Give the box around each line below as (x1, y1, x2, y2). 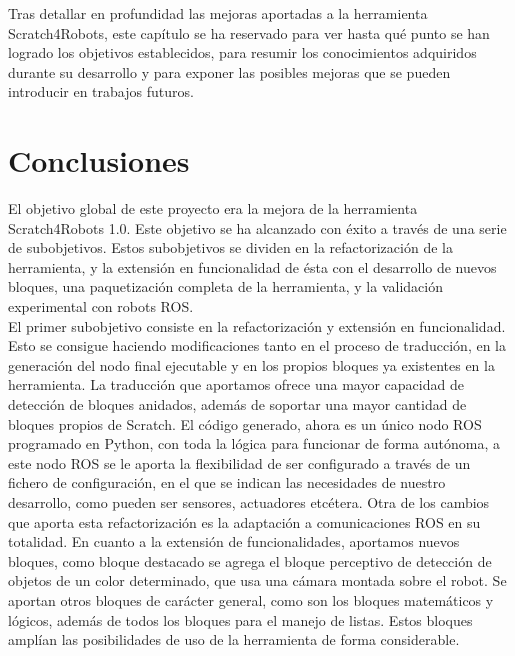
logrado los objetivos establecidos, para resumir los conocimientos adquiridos (8, 42, 477, 63)
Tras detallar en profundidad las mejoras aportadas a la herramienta (8, 3, 428, 23)
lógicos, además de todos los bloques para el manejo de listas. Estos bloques (8, 609, 473, 630)
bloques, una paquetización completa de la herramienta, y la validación (8, 276, 443, 297)
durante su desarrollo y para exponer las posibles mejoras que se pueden (8, 61, 451, 82)
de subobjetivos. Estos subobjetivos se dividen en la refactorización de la (8, 237, 453, 258)
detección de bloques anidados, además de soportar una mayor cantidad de (8, 394, 467, 415)
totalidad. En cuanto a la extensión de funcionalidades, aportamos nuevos (8, 531, 460, 552)
